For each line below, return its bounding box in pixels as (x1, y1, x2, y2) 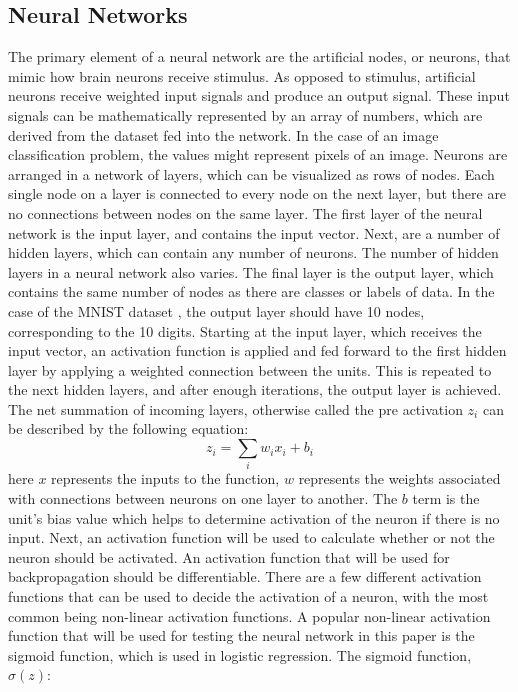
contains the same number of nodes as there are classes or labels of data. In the (8, 281, 495, 302)
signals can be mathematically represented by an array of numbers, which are (8, 104, 483, 125)
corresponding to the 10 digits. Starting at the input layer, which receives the (8, 320, 482, 341)
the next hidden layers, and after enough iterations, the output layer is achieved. (8, 379, 502, 400)
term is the (412, 488, 480, 508)
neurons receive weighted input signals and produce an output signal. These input (8, 85, 510, 106)
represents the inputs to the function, (51, 468, 280, 489)
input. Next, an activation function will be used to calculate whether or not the (8, 527, 495, 548)
